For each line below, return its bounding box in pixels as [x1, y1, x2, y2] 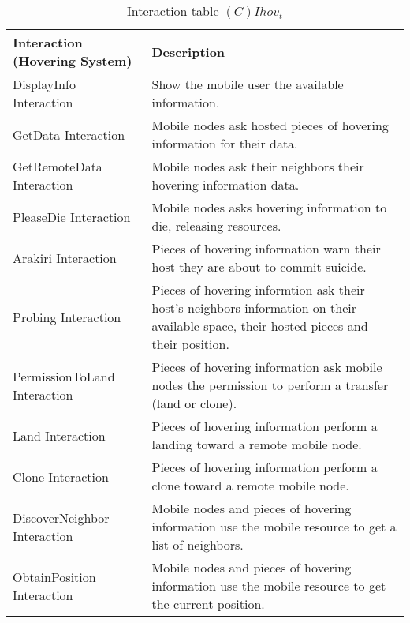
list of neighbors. [151, 535, 244, 554]
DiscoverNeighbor [13, 508, 110, 527]
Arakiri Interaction [13, 248, 117, 267]
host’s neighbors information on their [151, 298, 357, 317]
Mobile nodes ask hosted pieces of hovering [151, 116, 389, 134]
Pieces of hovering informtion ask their [151, 280, 365, 298]
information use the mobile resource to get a [151, 517, 397, 535]
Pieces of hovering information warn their [151, 239, 381, 257]
